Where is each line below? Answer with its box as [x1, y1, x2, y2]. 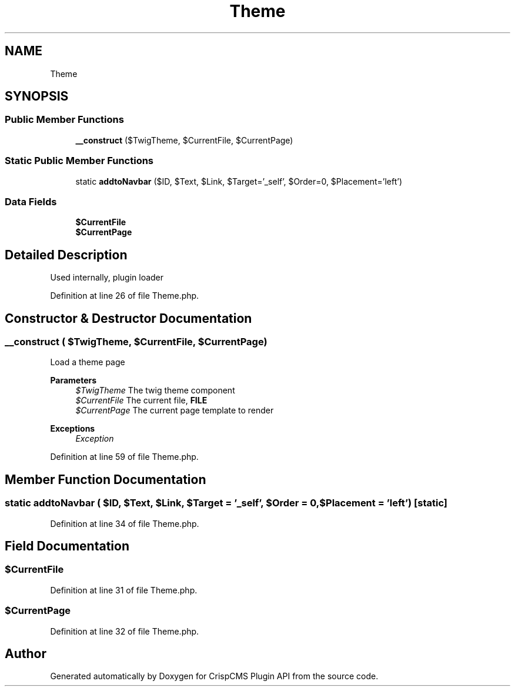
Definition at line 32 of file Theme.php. [50, 626, 199, 636]
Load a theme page [50, 357, 125, 368]
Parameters [50, 375, 97, 386]
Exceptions [50, 423, 95, 434]
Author [5, 646, 46, 661]
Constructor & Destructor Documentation [5, 311, 252, 326]
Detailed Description [5, 247, 128, 262]
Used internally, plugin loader [50, 272, 164, 283]
